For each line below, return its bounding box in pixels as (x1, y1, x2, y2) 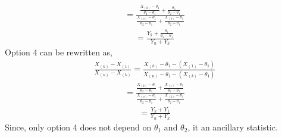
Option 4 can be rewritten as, (5, 46, 112, 58)
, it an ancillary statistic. (187, 120, 278, 133)
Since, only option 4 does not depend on (5, 120, 152, 133)
